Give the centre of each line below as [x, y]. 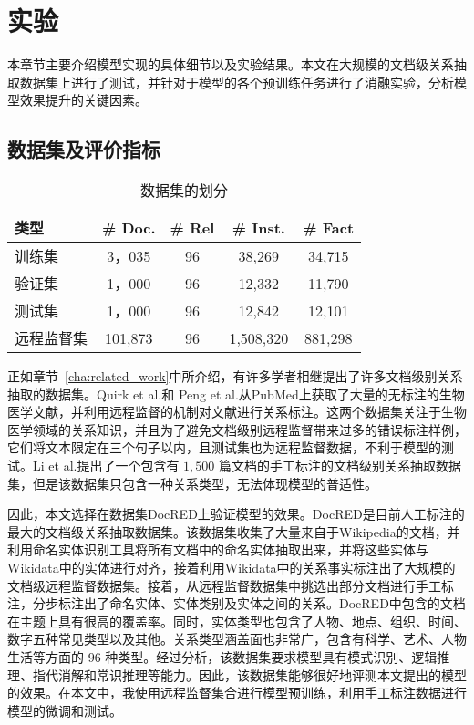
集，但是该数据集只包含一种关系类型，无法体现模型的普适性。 [192, 483]
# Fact [329, 227]
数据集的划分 [185, 191]
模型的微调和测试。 [65, 710]
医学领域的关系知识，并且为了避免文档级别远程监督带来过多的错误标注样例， [237, 429]
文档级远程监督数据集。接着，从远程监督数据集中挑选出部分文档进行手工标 [231, 585]
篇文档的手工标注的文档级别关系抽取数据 [340, 466]
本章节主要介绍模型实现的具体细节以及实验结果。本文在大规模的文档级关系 [231, 64]
